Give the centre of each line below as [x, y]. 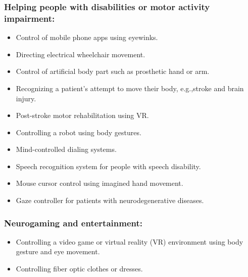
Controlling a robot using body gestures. [79, 132]
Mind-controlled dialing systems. [66, 149]
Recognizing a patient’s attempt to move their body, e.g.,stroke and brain [130, 88]
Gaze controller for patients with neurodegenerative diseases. [110, 200]
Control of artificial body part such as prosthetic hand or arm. [113, 71]
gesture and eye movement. [58, 251]
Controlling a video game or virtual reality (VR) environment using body [130, 241]
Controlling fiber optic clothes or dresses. [79, 269]
